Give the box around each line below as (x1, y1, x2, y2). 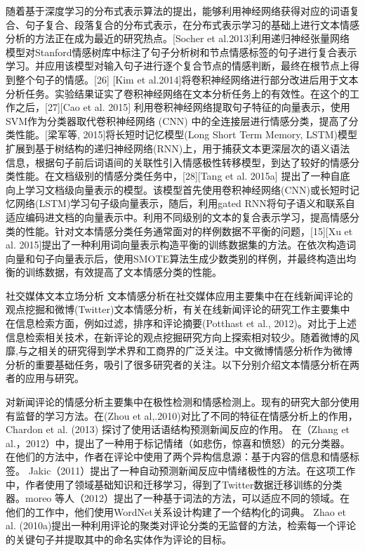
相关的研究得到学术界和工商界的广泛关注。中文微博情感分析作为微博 (37, 343, 352, 358)
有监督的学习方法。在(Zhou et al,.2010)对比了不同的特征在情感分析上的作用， (6, 408, 358, 423)
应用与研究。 (25, 371, 84, 385)
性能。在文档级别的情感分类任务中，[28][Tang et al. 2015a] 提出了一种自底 (15, 168, 350, 183)
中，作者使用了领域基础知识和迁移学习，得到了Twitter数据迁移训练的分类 (6, 477, 343, 491)
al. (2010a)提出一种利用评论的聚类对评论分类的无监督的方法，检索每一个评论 (6, 518, 357, 533)
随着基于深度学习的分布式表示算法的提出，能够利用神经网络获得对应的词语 (6, 4, 350, 18)
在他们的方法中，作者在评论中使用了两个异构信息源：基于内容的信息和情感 (6, 449, 350, 464)
